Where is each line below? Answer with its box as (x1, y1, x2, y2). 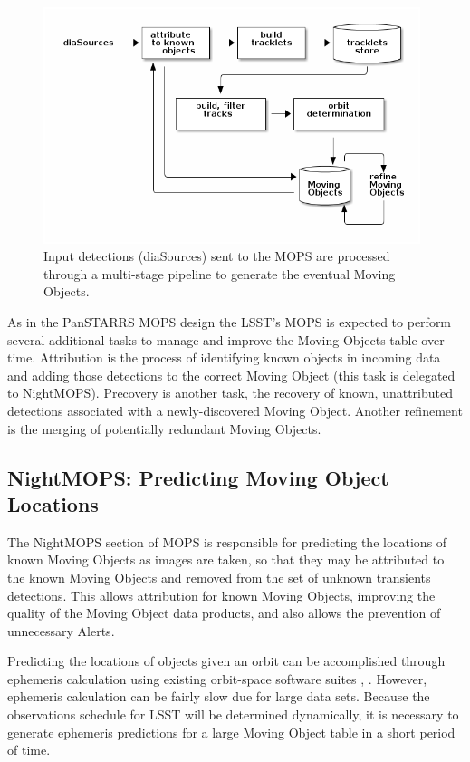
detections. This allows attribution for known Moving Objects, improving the (7, 585, 436, 604)
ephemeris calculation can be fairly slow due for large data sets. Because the (7, 687, 430, 706)
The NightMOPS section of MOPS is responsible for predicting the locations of (7, 532, 447, 551)
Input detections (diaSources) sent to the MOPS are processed (43, 246, 390, 265)
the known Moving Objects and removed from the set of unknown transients (7, 567, 431, 586)
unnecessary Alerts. (7, 621, 115, 640)
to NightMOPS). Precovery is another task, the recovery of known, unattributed (7, 383, 453, 402)
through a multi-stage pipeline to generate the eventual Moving (43, 264, 396, 283)
